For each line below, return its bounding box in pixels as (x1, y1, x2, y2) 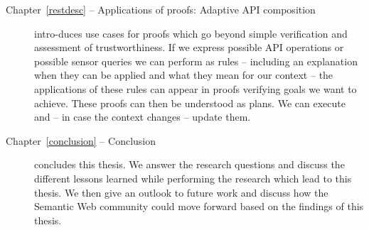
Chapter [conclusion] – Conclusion (6, 133, 156, 148)
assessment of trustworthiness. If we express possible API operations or (34, 40, 344, 55)
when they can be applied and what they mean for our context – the (34, 67, 333, 82)
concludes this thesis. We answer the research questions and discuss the (34, 157, 345, 172)
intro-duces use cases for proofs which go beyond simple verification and (34, 26, 348, 40)
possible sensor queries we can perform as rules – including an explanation (34, 53, 358, 68)
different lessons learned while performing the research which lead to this (34, 170, 352, 185)
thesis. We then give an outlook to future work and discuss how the (34, 185, 328, 199)
